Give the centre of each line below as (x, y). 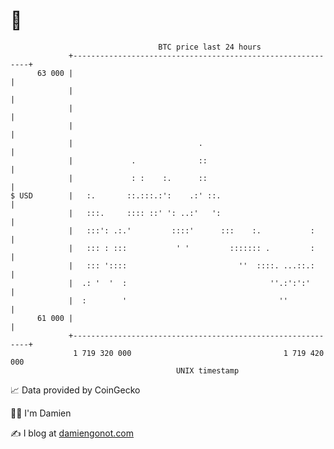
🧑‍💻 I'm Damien (41, 413)
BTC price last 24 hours (210, 47)
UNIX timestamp (207, 370)
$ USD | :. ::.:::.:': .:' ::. (116, 195)
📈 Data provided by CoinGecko (75, 390)
